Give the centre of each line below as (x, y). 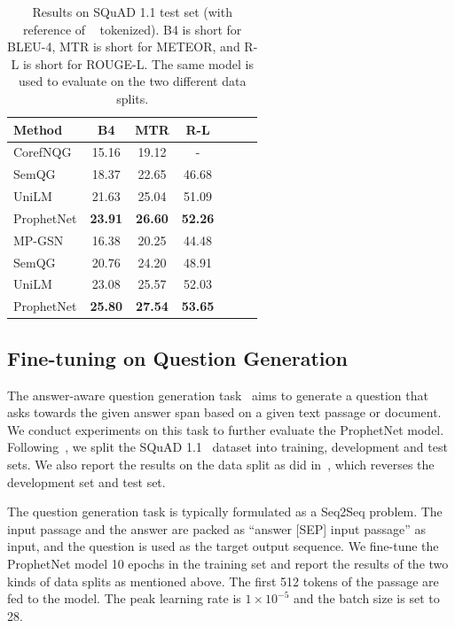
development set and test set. (86, 481)
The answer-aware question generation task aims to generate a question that (218, 395)
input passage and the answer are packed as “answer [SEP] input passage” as (217, 528)
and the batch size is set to (367, 598)
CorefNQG (43, 152)
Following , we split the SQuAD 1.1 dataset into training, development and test (227, 447)
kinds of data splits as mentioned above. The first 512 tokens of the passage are (223, 581)
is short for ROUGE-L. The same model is (138, 63)
